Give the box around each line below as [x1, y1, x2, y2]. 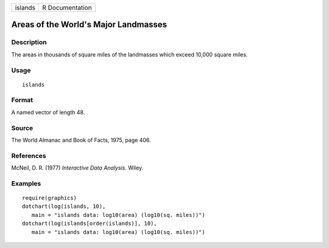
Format [11, 96, 34, 105]
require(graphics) [22, 195, 77, 202]
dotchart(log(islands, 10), [22, 203, 106, 210]
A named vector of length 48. [11, 108, 85, 115]
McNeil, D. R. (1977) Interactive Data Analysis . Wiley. [11, 164, 144, 171]
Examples [11, 179, 41, 188]
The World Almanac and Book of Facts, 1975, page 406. [11, 137, 152, 143]
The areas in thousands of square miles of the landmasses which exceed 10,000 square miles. [11, 50, 248, 58]
